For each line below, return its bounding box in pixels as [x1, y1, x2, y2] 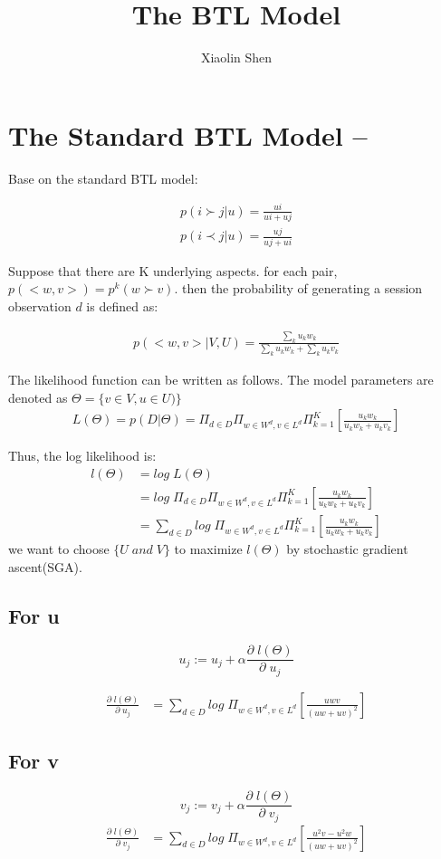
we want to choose [8, 539, 110, 558]
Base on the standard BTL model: [8, 168, 198, 187]
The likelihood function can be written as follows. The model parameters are [8, 370, 434, 389]
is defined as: [86, 296, 158, 315]
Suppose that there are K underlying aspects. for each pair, [8, 261, 338, 280]
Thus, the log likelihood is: [8, 446, 157, 465]
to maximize [174, 539, 243, 558]
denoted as [8, 387, 68, 406]
